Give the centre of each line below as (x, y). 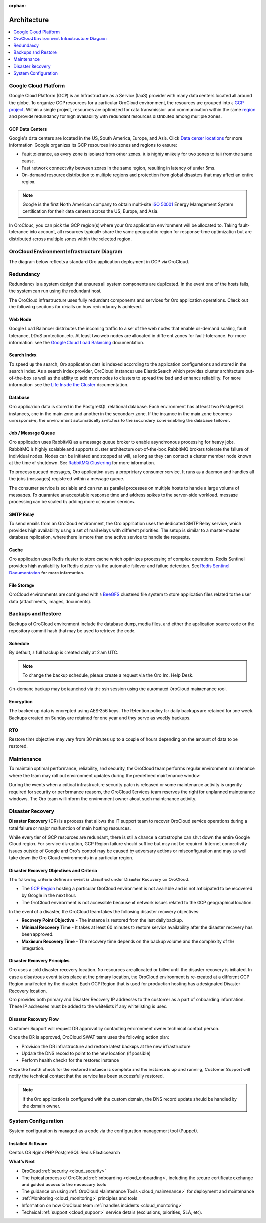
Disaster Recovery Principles (39, 961)
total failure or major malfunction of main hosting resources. (70, 828)
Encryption (21, 701)
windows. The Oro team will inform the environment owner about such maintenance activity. (103, 799)
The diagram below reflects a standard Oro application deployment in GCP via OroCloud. (99, 261)
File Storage (22, 585)
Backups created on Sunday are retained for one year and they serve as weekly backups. (100, 718)
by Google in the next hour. (49, 895)
